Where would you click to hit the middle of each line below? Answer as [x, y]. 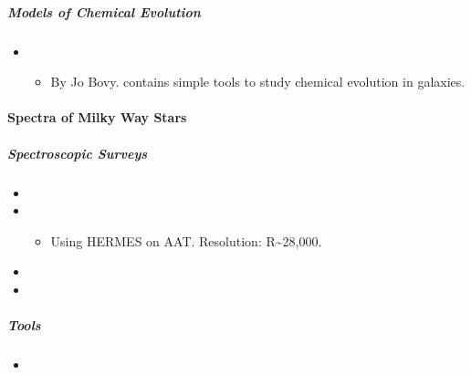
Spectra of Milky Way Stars [97, 117]
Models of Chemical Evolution [104, 11]
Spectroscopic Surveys [78, 153]
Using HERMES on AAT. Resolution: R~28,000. [186, 240]
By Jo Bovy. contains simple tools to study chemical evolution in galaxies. [258, 82]
